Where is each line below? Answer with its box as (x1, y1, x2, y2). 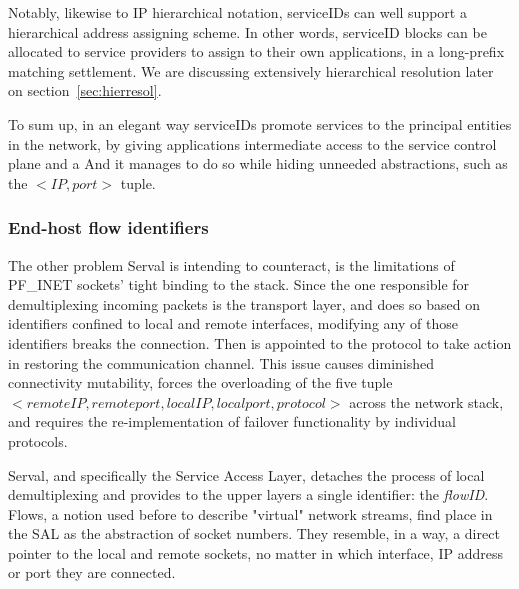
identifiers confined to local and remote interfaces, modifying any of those (8, 313, 458, 334)
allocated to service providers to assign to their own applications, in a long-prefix (8, 41, 505, 62)
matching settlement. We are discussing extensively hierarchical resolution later (8, 60, 494, 81)
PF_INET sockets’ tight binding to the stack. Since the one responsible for (8, 274, 470, 295)
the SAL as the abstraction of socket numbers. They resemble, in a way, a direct (8, 523, 500, 544)
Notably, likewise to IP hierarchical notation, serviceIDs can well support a (8, 2, 467, 22)
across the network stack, (349, 391, 504, 412)
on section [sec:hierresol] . (8, 80, 162, 101)
